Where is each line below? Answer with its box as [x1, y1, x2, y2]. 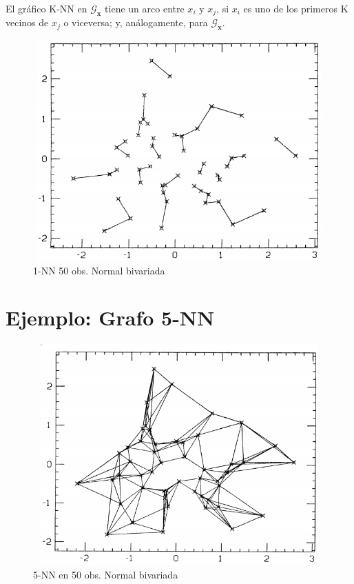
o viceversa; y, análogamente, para [63, 15, 208, 30]
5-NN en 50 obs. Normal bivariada [33, 567, 178, 581]
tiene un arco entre [105, 1, 185, 15]
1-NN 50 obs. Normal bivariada [33, 263, 165, 277]
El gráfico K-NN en [6, 1, 87, 15]
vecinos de [6, 15, 49, 30]
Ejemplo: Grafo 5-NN [6, 303, 215, 332]
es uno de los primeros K [243, 1, 348, 15]
